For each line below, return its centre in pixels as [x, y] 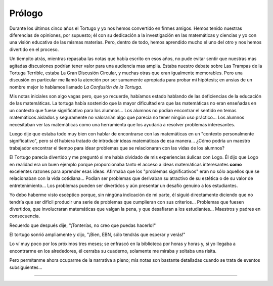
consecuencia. [25, 216]
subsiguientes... [26, 267]
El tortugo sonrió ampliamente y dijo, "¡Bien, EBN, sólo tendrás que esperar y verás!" [97, 234]
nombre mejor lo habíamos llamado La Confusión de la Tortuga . [76, 87]
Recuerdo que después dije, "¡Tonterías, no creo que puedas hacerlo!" [83, 225]
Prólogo [26, 13]
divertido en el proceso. [34, 49]
